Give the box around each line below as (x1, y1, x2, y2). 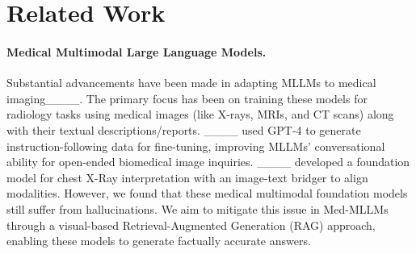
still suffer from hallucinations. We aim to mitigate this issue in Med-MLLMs (6, 200, 389, 217)
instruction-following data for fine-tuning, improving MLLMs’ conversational (6, 137, 385, 154)
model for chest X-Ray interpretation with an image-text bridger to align (6, 169, 368, 185)
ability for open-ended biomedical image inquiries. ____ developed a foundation (6, 153, 410, 170)
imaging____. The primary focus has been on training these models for (6, 90, 368, 106)
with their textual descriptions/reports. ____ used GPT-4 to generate (6, 121, 361, 138)
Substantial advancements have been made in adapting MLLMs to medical (6, 74, 376, 91)
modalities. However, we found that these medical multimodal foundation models (6, 185, 408, 202)
